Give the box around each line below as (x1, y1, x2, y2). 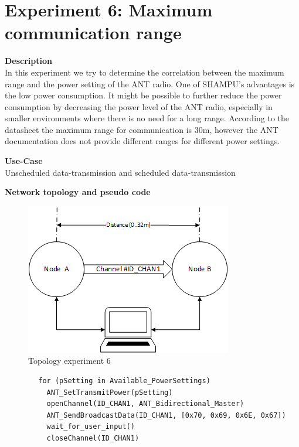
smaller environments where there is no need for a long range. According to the (5, 112, 290, 124)
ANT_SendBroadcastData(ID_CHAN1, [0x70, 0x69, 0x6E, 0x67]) (46, 411, 286, 419)
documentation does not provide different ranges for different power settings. (5, 135, 280, 147)
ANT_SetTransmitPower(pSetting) (46, 388, 173, 397)
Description (5, 54, 53, 67)
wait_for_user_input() (46, 422, 135, 431)
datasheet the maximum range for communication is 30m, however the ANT (5, 123, 278, 135)
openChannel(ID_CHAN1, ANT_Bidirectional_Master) (46, 400, 244, 408)
